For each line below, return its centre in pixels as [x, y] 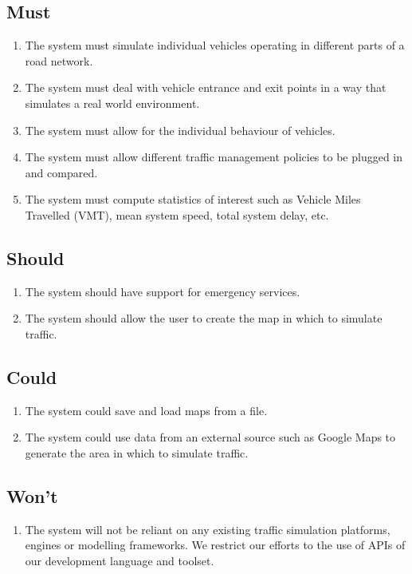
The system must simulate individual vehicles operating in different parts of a [215, 45]
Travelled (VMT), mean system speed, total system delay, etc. [177, 214]
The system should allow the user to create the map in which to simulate [204, 318]
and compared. [61, 172]
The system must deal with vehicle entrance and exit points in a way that [206, 87]
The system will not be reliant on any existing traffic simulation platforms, [208, 529]
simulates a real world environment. [112, 103]
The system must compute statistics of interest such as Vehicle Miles [193, 199]
